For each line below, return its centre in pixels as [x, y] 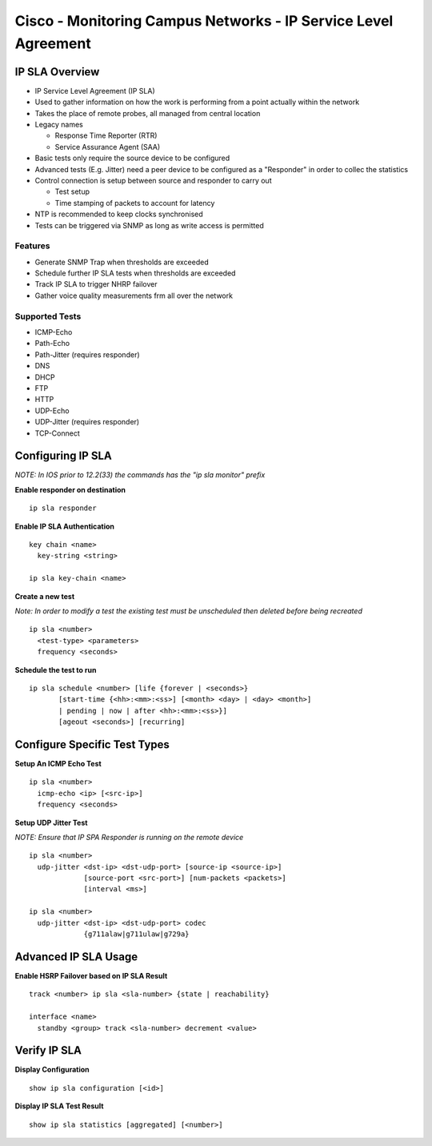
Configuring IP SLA [63, 456]
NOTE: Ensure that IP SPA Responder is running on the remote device [129, 837]
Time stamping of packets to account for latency [135, 203]
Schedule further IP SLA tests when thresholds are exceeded [135, 273]
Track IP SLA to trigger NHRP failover [96, 284]
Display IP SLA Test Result [59, 1106]
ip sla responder [63, 508]
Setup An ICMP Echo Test [58, 763]
